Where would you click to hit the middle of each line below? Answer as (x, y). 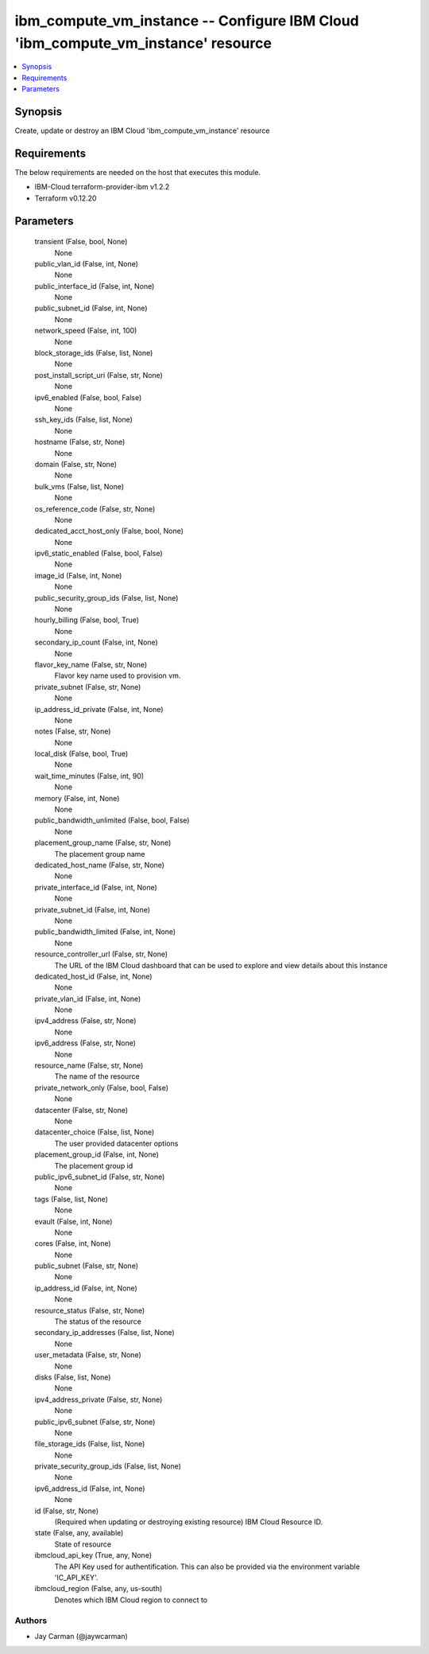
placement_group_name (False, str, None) (103, 843)
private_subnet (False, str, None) (88, 687)
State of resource (83, 1544)
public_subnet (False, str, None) (87, 1266)
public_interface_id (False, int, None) (95, 286)
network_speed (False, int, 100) (86, 331)
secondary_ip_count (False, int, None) (96, 642)
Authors (31, 1621)
